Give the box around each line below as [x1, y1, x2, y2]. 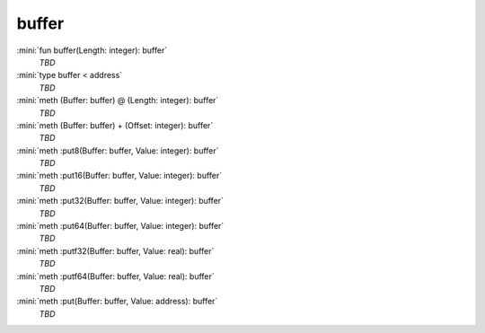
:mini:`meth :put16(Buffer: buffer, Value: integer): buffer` [16, 171, 223, 181]
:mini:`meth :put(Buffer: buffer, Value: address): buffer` [16, 296, 218, 307]
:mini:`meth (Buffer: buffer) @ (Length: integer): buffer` [16, 95, 219, 106]
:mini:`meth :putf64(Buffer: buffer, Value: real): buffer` [16, 270, 215, 282]
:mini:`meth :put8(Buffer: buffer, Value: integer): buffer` [16, 145, 219, 156]
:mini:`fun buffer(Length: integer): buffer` [16, 45, 168, 56]
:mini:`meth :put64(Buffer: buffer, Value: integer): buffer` [16, 221, 225, 232]
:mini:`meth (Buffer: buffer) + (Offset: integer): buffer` [16, 119, 214, 130]
